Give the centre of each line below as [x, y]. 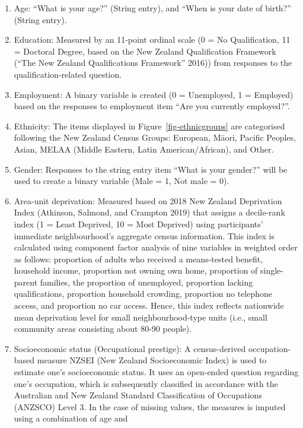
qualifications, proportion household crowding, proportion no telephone [143, 294]
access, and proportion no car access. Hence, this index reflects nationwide [149, 305]
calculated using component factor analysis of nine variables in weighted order [156, 247]
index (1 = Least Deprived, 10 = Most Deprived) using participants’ [138, 223]
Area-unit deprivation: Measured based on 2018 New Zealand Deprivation [148, 200]
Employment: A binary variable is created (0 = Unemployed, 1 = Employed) [154, 94]
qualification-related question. [68, 74]
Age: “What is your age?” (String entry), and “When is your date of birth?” [152, 8]
